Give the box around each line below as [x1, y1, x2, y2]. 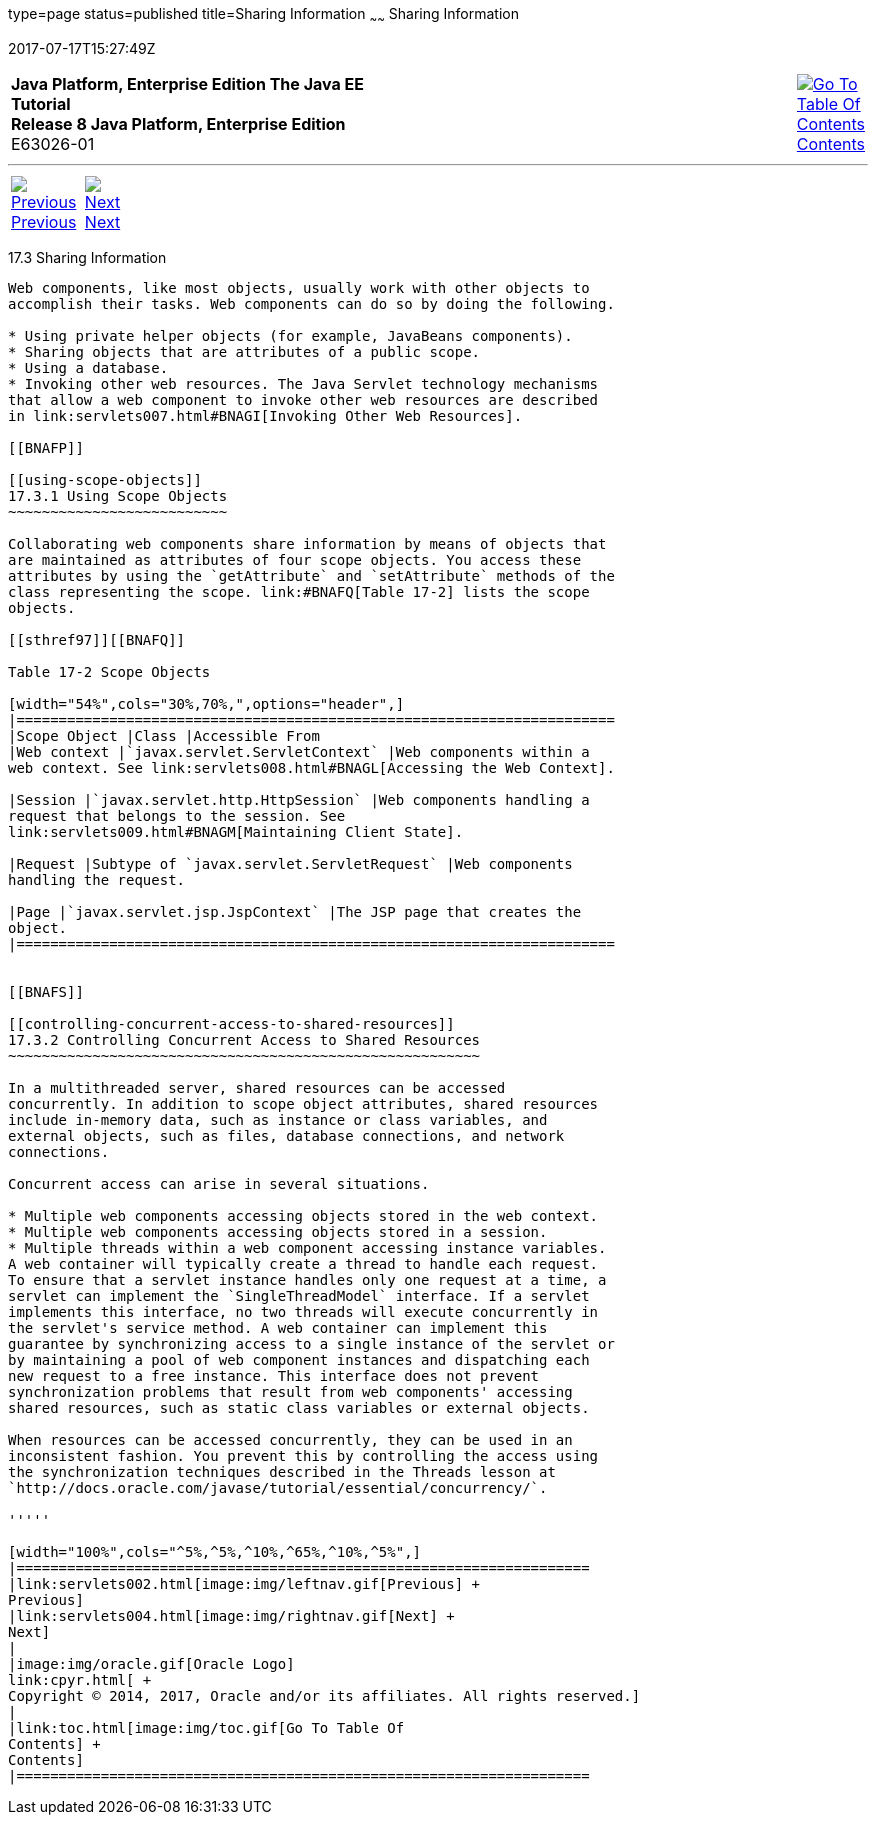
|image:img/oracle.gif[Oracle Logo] [8, 1655, 295, 1672]
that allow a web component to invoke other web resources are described [8, 391, 599, 408]
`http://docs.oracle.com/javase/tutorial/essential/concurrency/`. [8, 1479, 548, 1496]
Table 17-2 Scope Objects [8, 663, 211, 680]
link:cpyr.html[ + [8, 1671, 152, 1688]
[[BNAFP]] [8, 439, 84, 456]
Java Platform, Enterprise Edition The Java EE [11, 73, 364, 94]
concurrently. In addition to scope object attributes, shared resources [8, 1095, 599, 1112]
